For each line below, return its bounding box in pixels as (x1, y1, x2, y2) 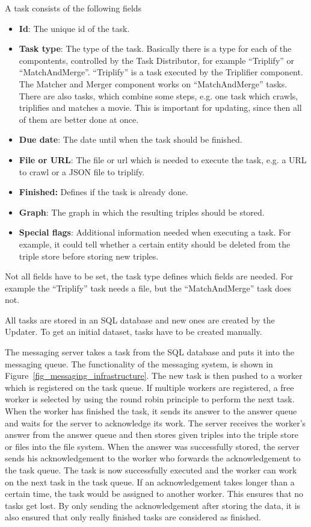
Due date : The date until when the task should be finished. (19, 133, 242, 146)
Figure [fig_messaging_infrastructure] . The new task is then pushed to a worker (5, 369, 303, 382)
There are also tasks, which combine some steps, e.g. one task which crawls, (19, 89, 298, 102)
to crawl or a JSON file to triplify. (19, 165, 145, 178)
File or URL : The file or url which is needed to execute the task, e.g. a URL (19, 153, 307, 166)
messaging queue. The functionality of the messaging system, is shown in (5, 357, 273, 370)
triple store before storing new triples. (19, 249, 159, 262)
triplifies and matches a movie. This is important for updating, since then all (19, 101, 302, 114)
